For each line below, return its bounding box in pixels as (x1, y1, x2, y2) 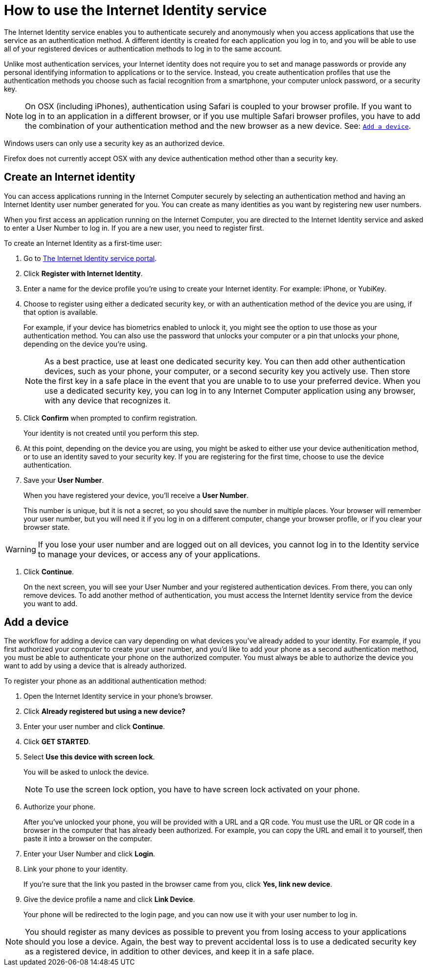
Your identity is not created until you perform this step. (23, 428, 199, 437)
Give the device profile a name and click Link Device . (23, 895, 195, 904)
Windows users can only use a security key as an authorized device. (4, 139, 225, 147)
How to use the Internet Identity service (4, 2, 267, 19)
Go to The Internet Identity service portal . (23, 254, 157, 262)
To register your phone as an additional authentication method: (4, 677, 206, 686)
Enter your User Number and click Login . (23, 850, 156, 858)
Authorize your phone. (23, 803, 95, 811)
